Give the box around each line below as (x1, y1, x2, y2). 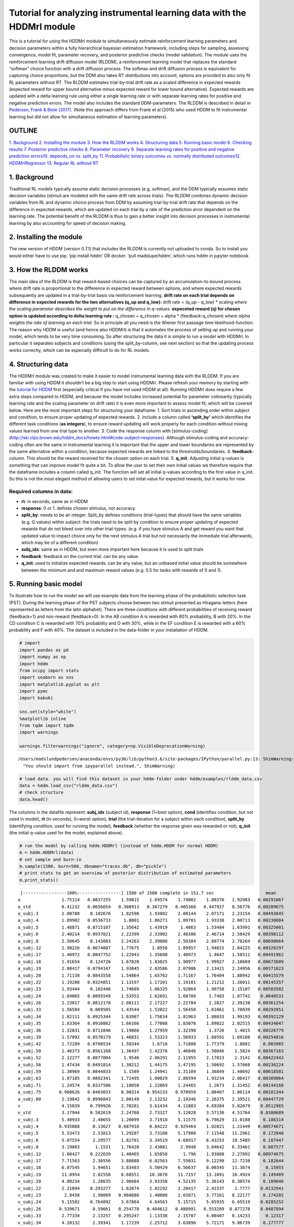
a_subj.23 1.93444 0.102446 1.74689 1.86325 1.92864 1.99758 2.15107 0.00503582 (18, 987, 284, 992)
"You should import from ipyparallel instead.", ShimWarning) (23, 763, 176, 769)
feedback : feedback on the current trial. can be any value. (21, 553, 140, 559)
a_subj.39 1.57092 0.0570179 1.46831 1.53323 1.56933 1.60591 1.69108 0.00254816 (18, 1035, 284, 1040)
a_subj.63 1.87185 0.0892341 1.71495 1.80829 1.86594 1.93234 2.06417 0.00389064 (18, 1075, 284, 1081)
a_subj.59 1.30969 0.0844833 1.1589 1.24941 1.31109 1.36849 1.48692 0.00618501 (18, 1068, 284, 1074)
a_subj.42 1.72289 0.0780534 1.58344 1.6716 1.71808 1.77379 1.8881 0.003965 (18, 1041, 284, 1047)
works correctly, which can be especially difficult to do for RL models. (9, 347, 150, 353)
